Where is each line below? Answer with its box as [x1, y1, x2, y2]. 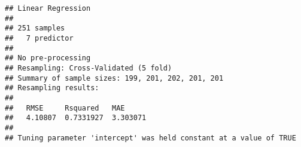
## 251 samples [5, 24, 65, 33]
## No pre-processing [5, 54, 91, 63]
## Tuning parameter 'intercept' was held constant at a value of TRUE [5, 133, 296, 142]
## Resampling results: [5, 84, 99, 93]
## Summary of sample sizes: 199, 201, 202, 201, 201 [5, 73, 224, 82]
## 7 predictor [5, 33, 74, 42]
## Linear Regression [5, 4, 91, 13]
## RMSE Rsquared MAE [5, 103, 125, 112]
